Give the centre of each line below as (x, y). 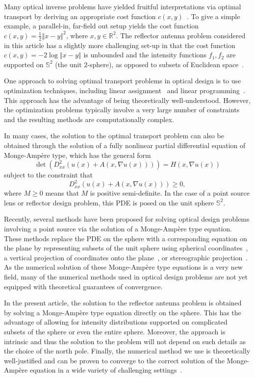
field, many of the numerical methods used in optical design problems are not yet (126, 276)
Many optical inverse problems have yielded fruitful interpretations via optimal (123, 6)
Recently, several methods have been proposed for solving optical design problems (127, 219)
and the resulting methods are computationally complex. (89, 119)
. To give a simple (213, 16)
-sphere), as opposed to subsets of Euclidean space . (166, 64)
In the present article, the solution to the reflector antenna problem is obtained (123, 303)
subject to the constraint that (49, 175)
